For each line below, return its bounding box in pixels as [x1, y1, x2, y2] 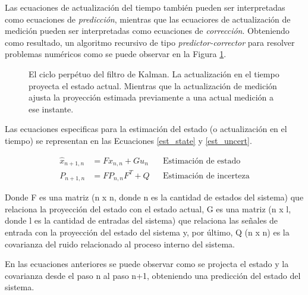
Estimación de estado [163, 156, 241, 165]
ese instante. [29, 102, 74, 115]
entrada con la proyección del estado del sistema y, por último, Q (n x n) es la [5, 226, 290, 238]
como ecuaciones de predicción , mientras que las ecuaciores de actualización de [5, 12, 291, 25]
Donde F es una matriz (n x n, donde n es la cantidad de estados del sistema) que [5, 191, 304, 203]
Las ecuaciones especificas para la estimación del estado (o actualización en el [5, 123, 287, 135]
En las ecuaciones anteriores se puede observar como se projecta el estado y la [5, 258, 289, 270]
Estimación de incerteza [163, 171, 250, 180]
